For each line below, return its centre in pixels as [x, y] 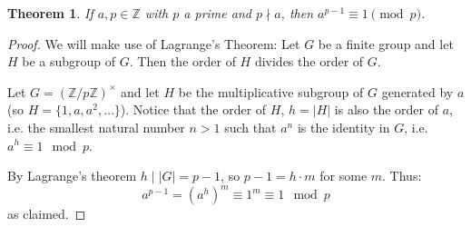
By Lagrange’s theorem [72, 176]
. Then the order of [182, 61]
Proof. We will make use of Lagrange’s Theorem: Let [154, 43]
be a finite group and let [386, 43]
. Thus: [402, 176]
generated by [417, 91]
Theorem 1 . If [50, 13]
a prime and [217, 13]
